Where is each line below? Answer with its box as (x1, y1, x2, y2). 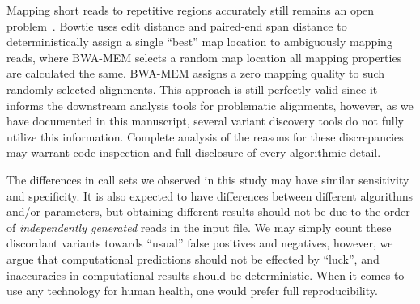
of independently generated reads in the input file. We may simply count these (6, 218, 392, 235)
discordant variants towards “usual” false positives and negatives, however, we (6, 234, 393, 251)
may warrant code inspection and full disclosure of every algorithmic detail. (6, 144, 381, 161)
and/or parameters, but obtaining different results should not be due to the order (6, 203, 410, 220)
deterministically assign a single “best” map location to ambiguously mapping (6, 33, 392, 50)
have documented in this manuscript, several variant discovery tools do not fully (6, 112, 404, 129)
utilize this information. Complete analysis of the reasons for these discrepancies (6, 128, 404, 145)
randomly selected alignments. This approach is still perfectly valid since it (6, 80, 378, 97)
